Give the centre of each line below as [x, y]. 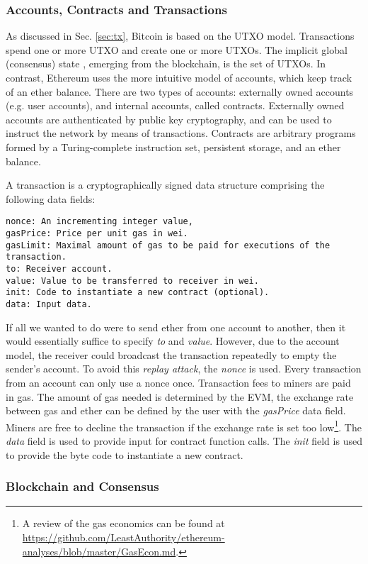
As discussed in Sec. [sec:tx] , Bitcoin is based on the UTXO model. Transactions [180, 36]
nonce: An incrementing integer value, [99, 222]
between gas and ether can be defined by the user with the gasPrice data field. [176, 410]
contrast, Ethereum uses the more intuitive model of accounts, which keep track [179, 77]
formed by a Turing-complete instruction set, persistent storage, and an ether [173, 146]
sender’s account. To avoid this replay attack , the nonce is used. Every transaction [184, 369]
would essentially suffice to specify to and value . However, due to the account [173, 341]
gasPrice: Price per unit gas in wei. [97, 233]
